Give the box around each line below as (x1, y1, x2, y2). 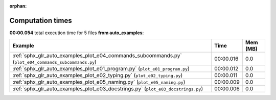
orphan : (9, 3, 27, 9)
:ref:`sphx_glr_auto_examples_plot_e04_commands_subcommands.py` (12, 52, 182, 59)
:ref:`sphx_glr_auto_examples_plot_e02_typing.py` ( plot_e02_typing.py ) (12, 72, 183, 79)
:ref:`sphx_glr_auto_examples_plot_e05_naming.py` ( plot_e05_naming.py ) (12, 79, 186, 86)
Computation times (9, 16, 72, 25)
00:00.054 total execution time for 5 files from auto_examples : (9, 30, 144, 36)
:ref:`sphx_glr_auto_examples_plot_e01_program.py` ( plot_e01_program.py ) (12, 65, 190, 72)
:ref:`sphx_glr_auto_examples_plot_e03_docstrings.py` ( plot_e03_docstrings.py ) (12, 85, 203, 92)
